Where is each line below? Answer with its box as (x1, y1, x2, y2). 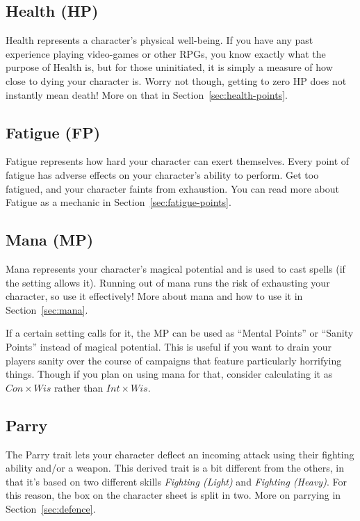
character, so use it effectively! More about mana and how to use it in (6, 289, 303, 303)
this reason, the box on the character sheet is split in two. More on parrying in (6, 488, 341, 502)
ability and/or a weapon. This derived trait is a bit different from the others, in (6, 460, 344, 475)
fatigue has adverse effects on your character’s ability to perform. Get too (6, 167, 319, 182)
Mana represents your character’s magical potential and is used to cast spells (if (6, 261, 345, 275)
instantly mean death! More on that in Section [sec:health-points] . (6, 87, 288, 102)
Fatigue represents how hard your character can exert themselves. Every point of (6, 154, 350, 168)
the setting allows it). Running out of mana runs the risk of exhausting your (6, 275, 330, 289)
